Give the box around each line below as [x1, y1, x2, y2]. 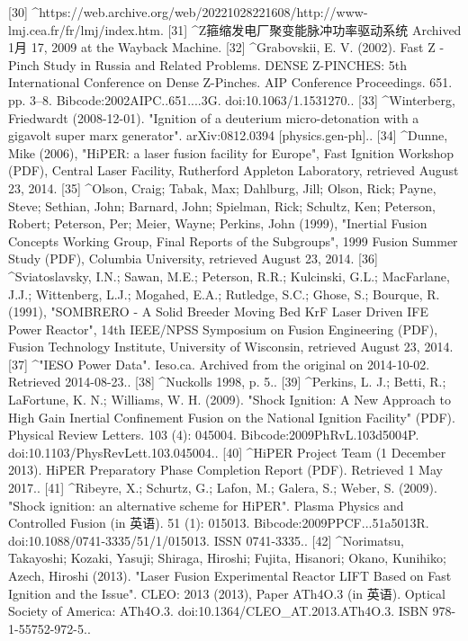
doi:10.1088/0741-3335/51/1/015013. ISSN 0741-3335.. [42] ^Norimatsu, [8, 530, 404, 549]
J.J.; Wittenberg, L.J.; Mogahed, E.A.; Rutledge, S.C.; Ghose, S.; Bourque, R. [8, 284, 440, 303]
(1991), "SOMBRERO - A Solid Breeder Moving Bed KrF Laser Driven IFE [8, 302, 428, 321]
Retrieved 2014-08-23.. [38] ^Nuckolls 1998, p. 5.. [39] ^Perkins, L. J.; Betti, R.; [8, 372, 446, 391]
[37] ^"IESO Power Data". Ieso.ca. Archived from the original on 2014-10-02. [8, 354, 430, 373]
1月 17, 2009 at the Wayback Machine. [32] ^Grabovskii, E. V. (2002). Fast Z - [8, 38, 445, 57]
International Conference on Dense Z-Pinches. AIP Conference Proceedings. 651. [8, 73, 453, 92]
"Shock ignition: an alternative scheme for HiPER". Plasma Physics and [8, 495, 404, 514]
